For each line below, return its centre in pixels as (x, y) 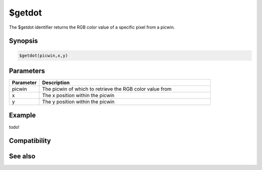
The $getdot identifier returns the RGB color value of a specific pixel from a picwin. (92, 27)
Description (56, 83)
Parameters (27, 71)
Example (22, 115)
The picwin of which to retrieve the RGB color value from (107, 89)
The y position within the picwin (78, 102)
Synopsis (24, 41)
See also (22, 156)
